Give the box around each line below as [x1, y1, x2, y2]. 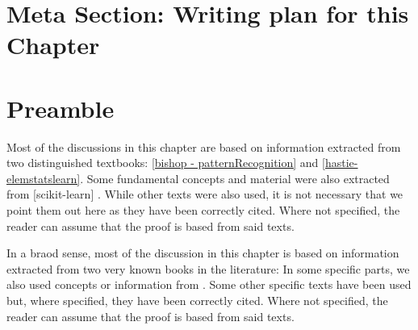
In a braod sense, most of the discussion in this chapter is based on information [6, 244, 399, 261]
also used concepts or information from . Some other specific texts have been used [6, 276, 412, 293]
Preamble [6, 91, 115, 124]
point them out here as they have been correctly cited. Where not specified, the [6, 202, 400, 219]
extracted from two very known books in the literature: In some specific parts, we [6, 260, 410, 277]
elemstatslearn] [6, 169, 81, 186]
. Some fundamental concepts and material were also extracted [80, 169, 390, 186]
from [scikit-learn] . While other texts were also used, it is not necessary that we [6, 186, 403, 203]
